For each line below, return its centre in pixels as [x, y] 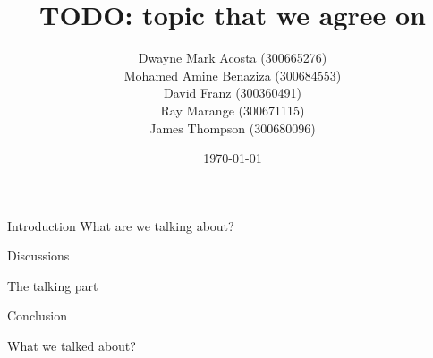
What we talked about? [72, 346]
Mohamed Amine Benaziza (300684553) [233, 75]
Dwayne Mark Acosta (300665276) [233, 58]
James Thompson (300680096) [233, 128]
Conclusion [37, 315]
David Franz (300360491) [233, 93]
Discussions [38, 256]
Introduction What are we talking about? [121, 225]
